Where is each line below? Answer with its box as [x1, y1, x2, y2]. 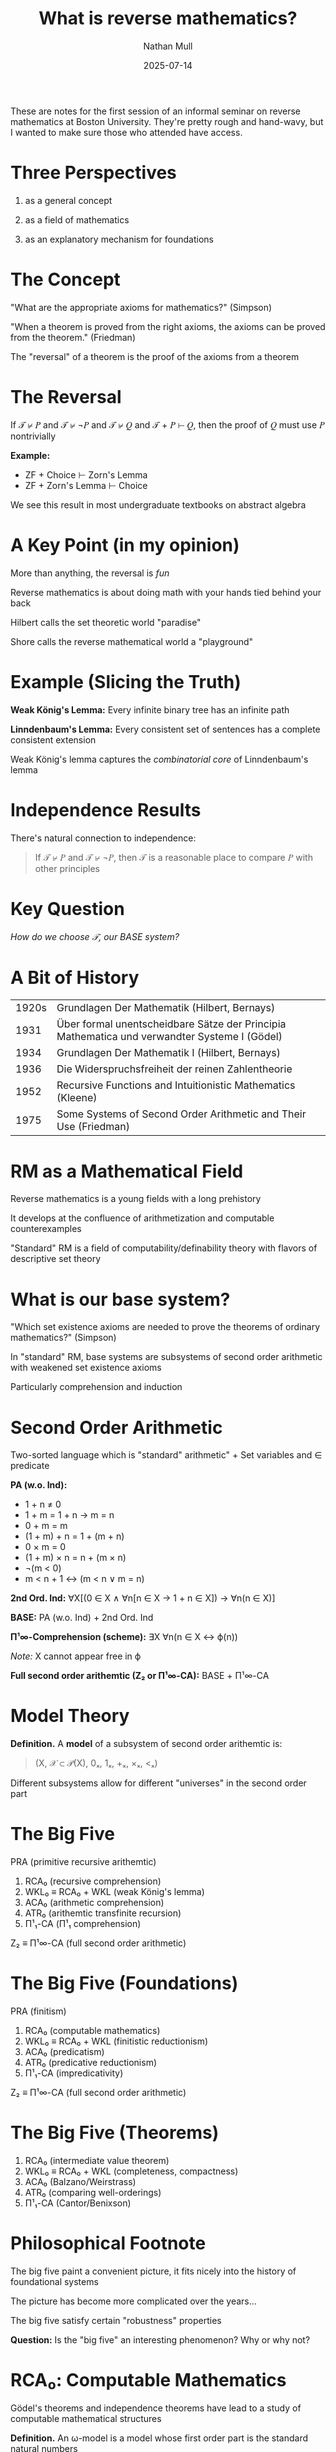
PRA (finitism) [10, 2005, 67, 2017]
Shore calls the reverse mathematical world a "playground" [10, 635, 254, 647]
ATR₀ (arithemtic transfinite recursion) [24, 1907, 182, 1919]
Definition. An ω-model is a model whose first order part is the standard [10, 2432, 309, 2444]
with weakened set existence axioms [10, 1362, 162, 1374]
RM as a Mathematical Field [10, 1160, 244, 1182]
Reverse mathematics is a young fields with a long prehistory [10, 1193, 262, 1205]
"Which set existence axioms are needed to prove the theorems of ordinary [10, 1321, 320, 1333]
